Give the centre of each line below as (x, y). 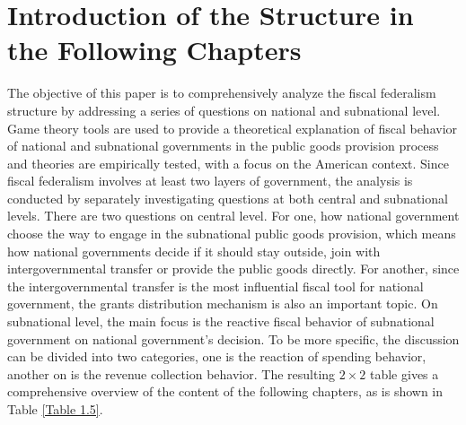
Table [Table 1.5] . (55, 409)
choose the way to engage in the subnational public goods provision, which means (232, 234)
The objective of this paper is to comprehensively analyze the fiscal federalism (222, 93)
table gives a (404, 373)
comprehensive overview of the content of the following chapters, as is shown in (225, 391)
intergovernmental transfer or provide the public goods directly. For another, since (233, 269)
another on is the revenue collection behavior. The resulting (171, 373)
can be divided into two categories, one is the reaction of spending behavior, (217, 356)
